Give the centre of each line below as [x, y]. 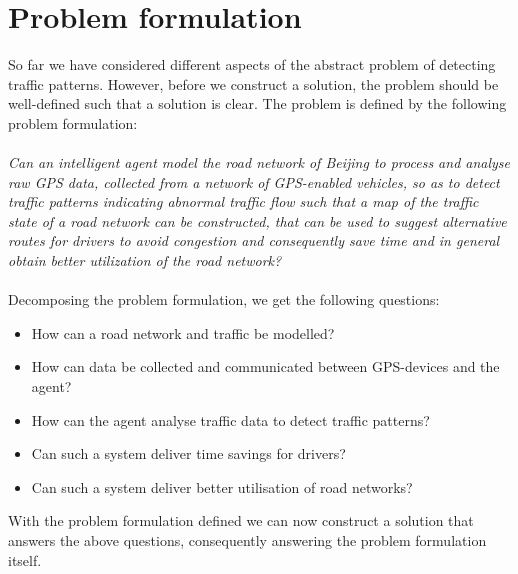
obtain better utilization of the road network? [145, 260]
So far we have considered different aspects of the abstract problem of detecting [252, 64]
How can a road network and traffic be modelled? [183, 332]
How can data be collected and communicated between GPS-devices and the [265, 366]
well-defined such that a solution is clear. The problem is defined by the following [257, 103]
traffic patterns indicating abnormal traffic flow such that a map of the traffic [243, 201]
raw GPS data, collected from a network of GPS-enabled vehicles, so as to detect [254, 181]
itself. [25, 559]
